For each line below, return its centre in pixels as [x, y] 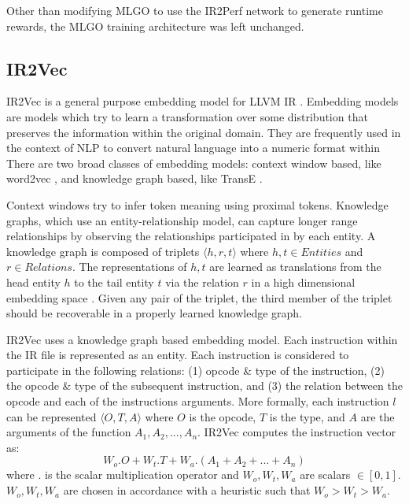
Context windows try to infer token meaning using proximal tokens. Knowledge [197, 204]
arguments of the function [69, 432]
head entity [33, 282]
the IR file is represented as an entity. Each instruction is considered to [178, 355]
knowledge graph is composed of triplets [103, 251]
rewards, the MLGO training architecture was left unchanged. [155, 26]
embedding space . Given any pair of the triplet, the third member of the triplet [199, 297]
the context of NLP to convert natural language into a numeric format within [193, 148]
